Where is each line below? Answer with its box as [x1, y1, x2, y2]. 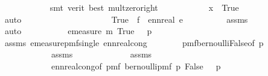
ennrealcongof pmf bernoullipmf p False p [51, 59, 221, 72]
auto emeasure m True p [4, 25, 152, 37]
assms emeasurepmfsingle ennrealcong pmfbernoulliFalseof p [4, 36, 264, 48]
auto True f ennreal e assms [4, 13, 248, 25]
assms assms [51, 48, 152, 60]
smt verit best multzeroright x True [49, 1, 239, 13]
